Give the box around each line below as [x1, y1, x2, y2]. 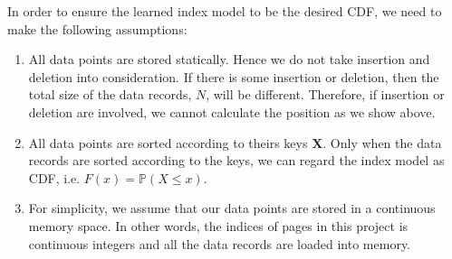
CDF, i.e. [28, 168, 81, 187]
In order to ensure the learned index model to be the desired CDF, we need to [7, 2, 442, 20]
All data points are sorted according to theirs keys [28, 133, 308, 152]
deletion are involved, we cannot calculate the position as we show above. [28, 102, 436, 121]
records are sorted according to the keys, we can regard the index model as [28, 151, 445, 170]
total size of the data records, [28, 85, 192, 104]
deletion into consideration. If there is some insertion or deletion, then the [28, 67, 439, 86]
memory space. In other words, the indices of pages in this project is [28, 216, 409, 235]
